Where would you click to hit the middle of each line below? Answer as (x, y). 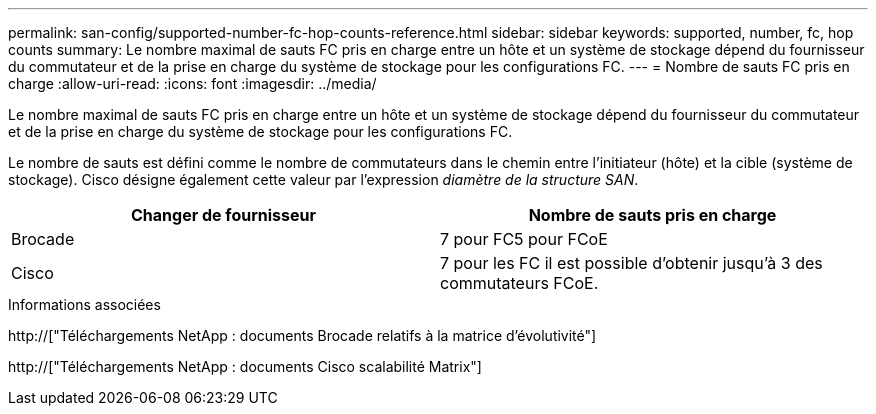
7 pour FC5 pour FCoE (524, 239)
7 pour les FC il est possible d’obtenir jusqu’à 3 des (631, 263)
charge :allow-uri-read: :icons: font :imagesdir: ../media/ (192, 83)
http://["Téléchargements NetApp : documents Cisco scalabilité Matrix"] (245, 366)
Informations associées (84, 304)
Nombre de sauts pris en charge (652, 215)
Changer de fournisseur (223, 215)
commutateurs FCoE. (519, 283)
